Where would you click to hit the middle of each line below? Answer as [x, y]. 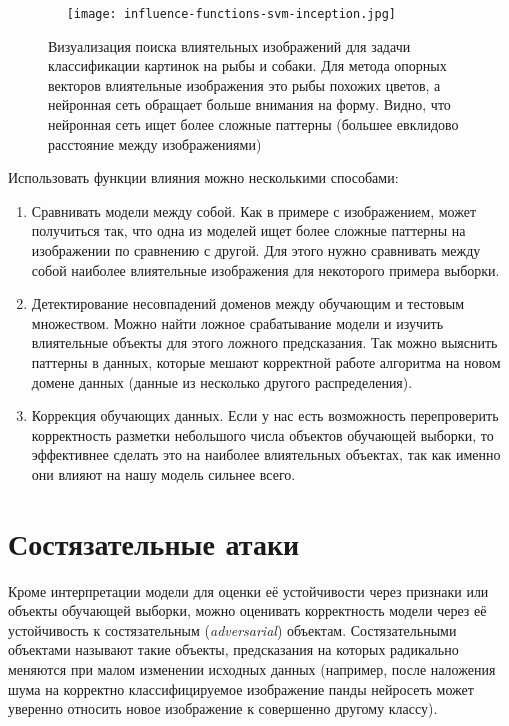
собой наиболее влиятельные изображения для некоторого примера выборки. [265, 269]
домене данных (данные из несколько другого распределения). [222, 381]
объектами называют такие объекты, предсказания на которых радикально [233, 649]
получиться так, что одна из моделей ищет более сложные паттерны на [248, 230]
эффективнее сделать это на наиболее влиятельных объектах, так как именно [266, 454]
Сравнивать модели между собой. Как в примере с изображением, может [254, 210]
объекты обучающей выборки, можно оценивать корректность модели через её [247, 610]
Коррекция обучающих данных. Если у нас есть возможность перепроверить [265, 415]
